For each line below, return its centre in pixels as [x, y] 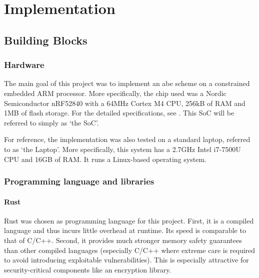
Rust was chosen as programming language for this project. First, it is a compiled [129, 220]
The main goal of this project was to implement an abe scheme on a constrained [127, 83]
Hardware [24, 65]
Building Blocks [46, 40]
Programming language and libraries [79, 181]
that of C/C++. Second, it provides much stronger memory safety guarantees [123, 240]
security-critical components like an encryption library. [88, 269]
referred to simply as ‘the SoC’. [51, 122]
